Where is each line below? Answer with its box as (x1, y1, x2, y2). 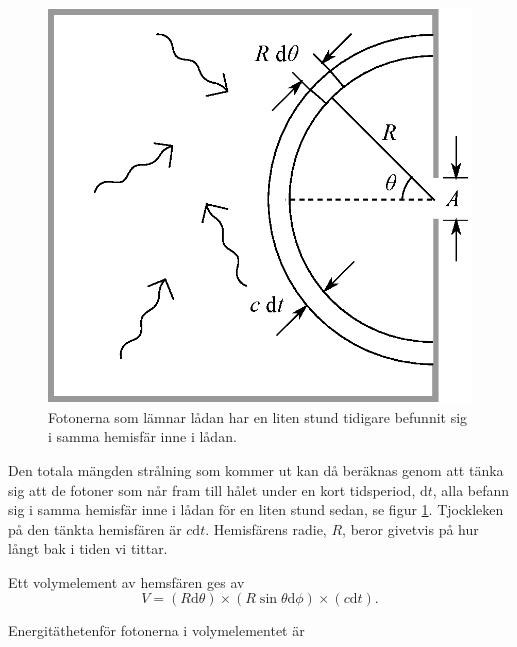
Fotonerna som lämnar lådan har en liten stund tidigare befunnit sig (48, 406, 468, 427)
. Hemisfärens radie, (205, 518, 327, 539)
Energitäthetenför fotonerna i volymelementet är (8, 620, 305, 641)
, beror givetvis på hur (342, 518, 479, 539)
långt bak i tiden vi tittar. (8, 538, 168, 559)
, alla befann (432, 479, 510, 500)
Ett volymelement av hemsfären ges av (8, 571, 245, 592)
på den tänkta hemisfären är (8, 518, 182, 539)
